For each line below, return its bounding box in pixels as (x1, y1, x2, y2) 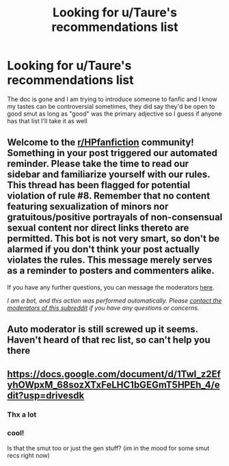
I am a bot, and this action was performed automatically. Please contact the (7, 296, 222, 305)
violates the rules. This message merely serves (7, 255, 213, 266)
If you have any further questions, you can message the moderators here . (7, 283, 215, 292)
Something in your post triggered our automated (7, 147, 217, 159)
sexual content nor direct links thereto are (7, 222, 189, 234)
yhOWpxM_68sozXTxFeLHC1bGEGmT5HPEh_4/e (7, 378, 220, 391)
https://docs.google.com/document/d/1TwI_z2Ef (7, 368, 221, 380)
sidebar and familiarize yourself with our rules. (7, 169, 211, 181)
